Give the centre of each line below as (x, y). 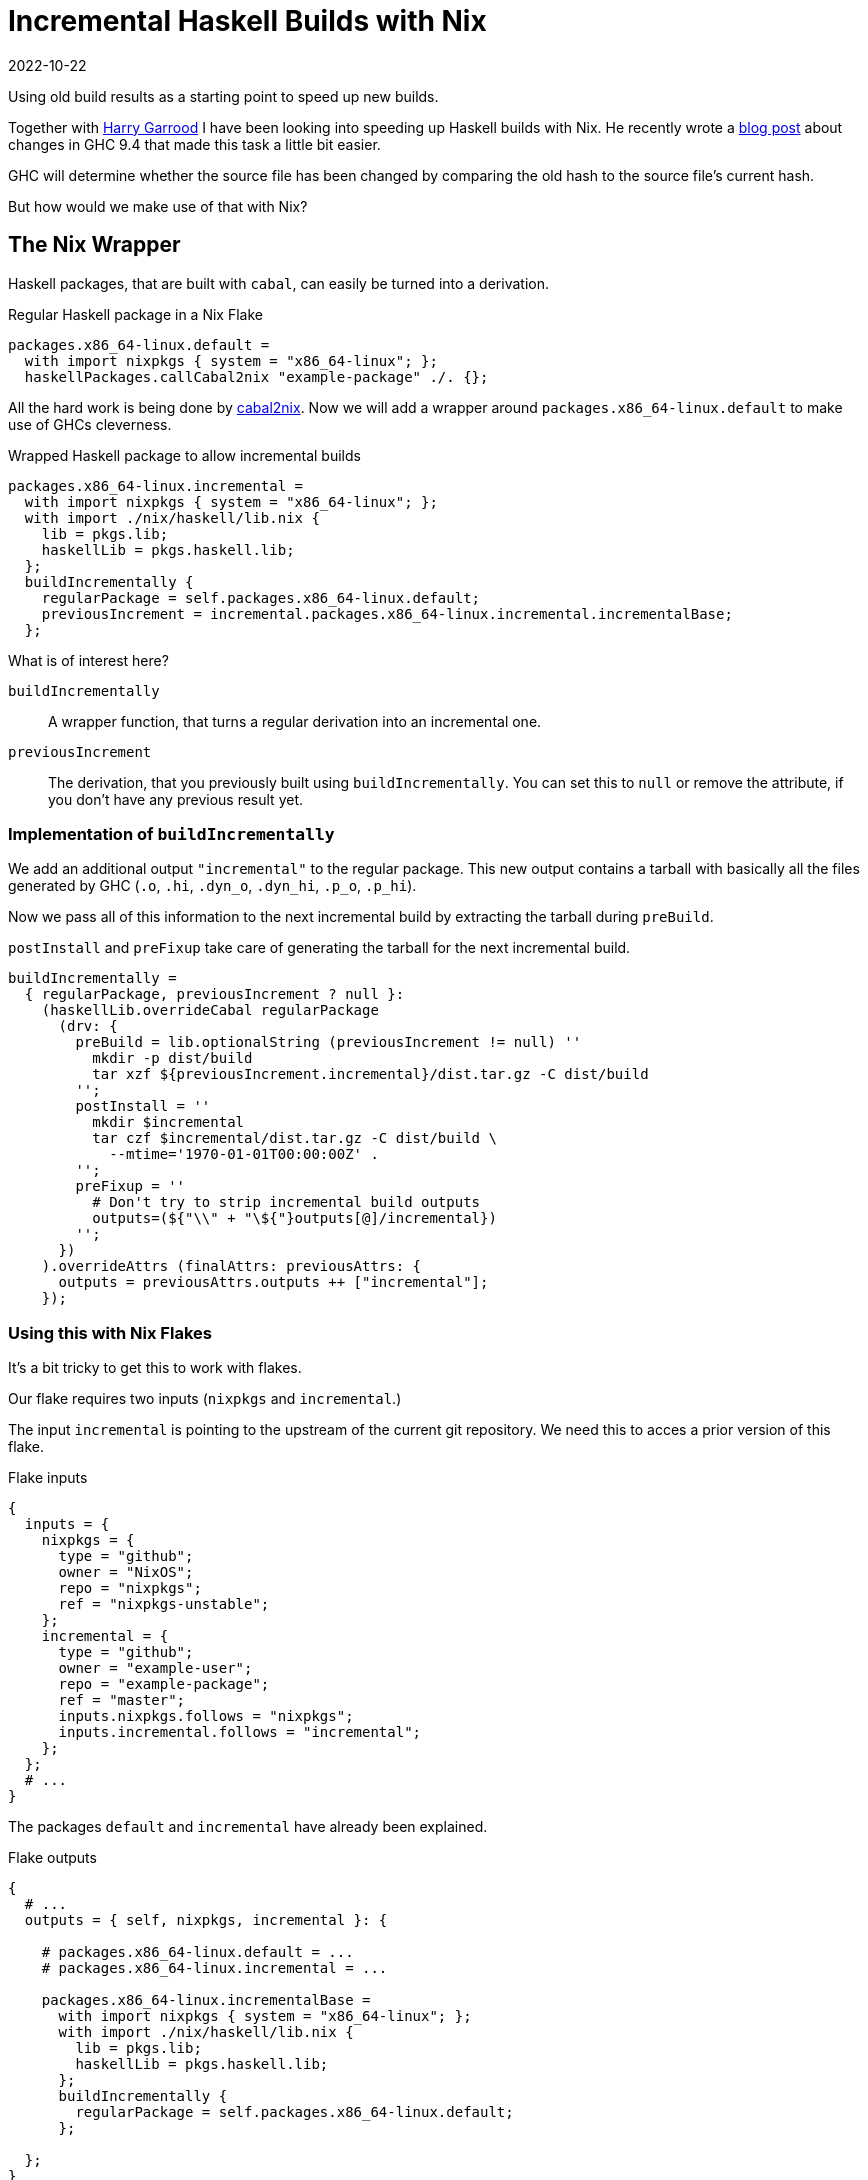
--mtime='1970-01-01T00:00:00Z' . (244, 1154)
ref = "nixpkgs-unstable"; (164, 1604)
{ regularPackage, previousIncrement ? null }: (214, 994)
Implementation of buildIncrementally (171, 833)
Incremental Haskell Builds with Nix (247, 21)
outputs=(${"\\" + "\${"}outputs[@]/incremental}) (294, 1218)
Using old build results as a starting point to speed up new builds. (223, 96)
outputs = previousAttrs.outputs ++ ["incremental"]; (273, 1282)
